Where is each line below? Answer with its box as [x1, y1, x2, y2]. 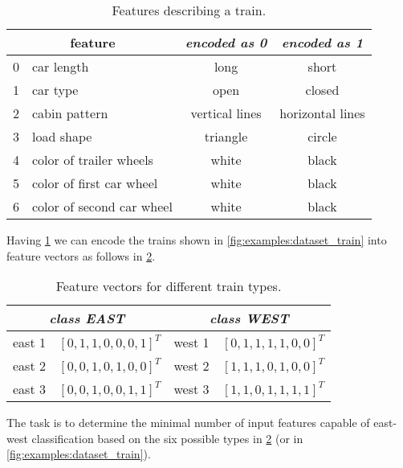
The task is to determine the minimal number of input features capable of [6, 414, 370, 431]
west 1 [173, 333, 210, 352]
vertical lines [190, 104, 262, 122]
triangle [204, 127, 248, 146]
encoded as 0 [185, 33, 267, 51]
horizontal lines [279, 104, 365, 122]
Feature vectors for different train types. [55, 277, 282, 296]
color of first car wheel [32, 174, 158, 192]
